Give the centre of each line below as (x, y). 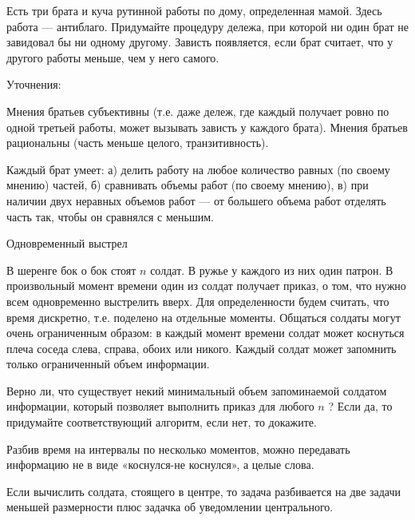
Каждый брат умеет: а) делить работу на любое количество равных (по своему (198, 169)
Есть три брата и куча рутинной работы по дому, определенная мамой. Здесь (194, 10)
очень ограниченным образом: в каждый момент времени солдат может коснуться (206, 333)
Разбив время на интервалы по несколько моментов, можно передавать (178, 449)
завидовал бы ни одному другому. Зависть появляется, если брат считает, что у (200, 42)
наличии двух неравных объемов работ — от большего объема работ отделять (196, 200)
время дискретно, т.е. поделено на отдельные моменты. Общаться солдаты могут (204, 317)
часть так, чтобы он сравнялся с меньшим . (110, 216)
